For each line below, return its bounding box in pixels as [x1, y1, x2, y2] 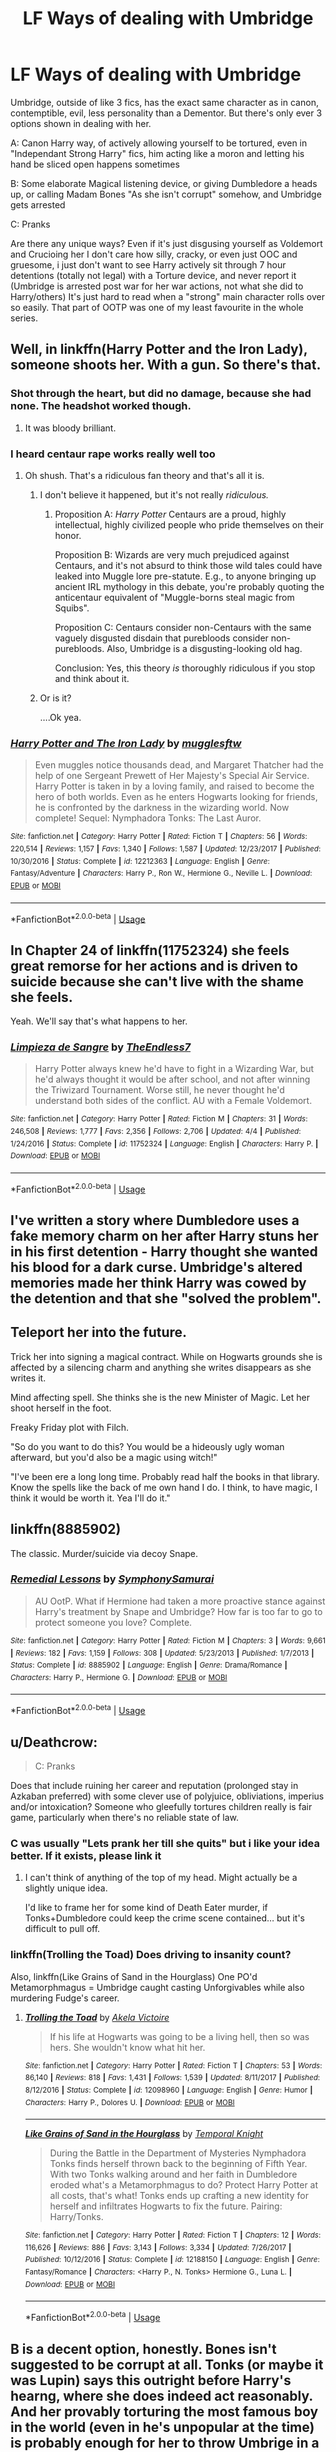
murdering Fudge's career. [10, 1992, 120, 2004]
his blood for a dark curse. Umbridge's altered [10, 1258, 303, 1276]
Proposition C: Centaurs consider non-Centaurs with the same [54, 621, 312, 633]
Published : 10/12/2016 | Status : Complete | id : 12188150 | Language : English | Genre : [24, 2255, 320, 2265]
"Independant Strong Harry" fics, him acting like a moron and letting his [10, 147, 305, 159]
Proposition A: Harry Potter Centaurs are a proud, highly [54, 508, 287, 520]
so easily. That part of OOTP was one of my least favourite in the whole [10, 301, 304, 313]
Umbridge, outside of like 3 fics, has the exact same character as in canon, [10, 96, 319, 108]
